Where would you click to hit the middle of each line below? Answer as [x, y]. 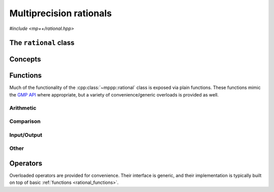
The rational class [42, 43]
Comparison [25, 121]
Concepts [25, 59]
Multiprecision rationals [61, 13]
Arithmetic [23, 108]
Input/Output [26, 135]
